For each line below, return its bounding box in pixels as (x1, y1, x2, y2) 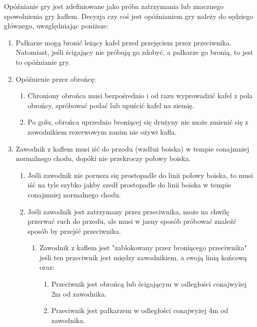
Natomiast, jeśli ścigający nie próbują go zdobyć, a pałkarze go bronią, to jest (15, 47, 254, 57)
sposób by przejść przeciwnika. (27, 225, 121, 236)
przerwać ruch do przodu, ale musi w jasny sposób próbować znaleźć (27, 216, 237, 226)
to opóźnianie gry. (15, 56, 71, 67)
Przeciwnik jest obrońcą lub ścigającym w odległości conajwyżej (51, 279, 247, 289)
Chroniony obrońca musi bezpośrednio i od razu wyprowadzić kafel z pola (27, 90, 253, 101)
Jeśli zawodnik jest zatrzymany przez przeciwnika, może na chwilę (27, 206, 230, 216)
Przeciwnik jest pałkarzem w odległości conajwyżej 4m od (51, 305, 228, 316)
